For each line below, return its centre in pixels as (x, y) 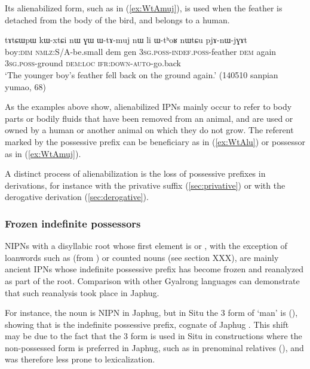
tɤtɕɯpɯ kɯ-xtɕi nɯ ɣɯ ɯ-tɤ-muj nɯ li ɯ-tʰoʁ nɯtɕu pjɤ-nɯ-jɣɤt (126, 40)
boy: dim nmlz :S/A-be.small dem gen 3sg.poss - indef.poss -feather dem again (141, 51)
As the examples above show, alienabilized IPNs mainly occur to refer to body (148, 107)
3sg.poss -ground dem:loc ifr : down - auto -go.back (93, 63)
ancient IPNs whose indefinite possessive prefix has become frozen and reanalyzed (154, 269)
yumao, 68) (25, 86)
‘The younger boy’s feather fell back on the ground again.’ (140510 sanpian (142, 74)
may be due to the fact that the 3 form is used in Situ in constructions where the (154, 336)
